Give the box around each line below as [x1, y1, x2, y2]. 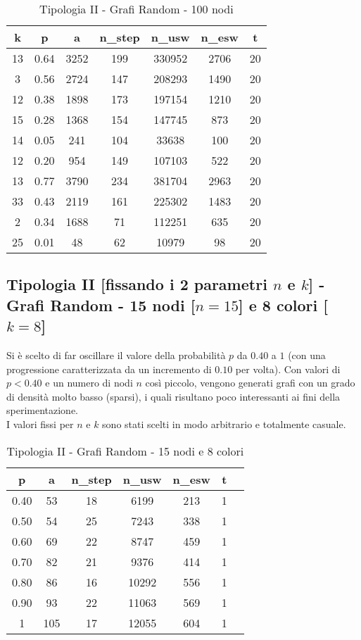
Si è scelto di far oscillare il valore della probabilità [6, 347, 226, 362]
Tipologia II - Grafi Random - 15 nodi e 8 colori [6, 442, 244, 459]
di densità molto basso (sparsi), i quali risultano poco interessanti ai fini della [6, 389, 341, 403]
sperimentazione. [6, 403, 79, 418]
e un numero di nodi [45, 375, 133, 390]
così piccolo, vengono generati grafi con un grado [145, 375, 355, 390]
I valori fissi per [6, 416, 74, 431]
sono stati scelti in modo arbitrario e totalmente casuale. [102, 416, 346, 431]
